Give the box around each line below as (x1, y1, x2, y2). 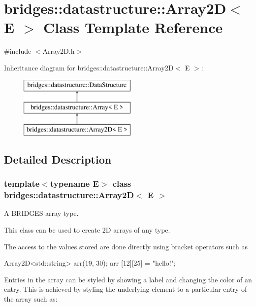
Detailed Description (4, 151, 112, 167)
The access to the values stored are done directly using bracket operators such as (4, 241, 248, 251)
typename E (50, 177, 99, 190)
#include (4, 46, 32, 56)
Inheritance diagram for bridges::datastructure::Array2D (4, 62, 174, 72)
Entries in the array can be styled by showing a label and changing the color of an (4, 274, 252, 284)
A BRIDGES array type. (4, 208, 79, 218)
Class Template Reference (43, 17, 223, 37)
